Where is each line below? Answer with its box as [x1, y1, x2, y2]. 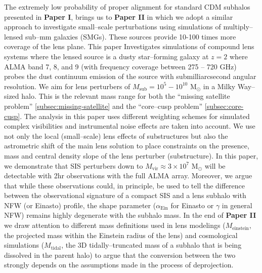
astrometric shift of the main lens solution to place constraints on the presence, [4, 140, 249, 151]
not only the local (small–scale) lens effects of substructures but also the [4, 130, 228, 141]
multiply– [223, 21, 253, 32]
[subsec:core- [204, 100, 244, 111]
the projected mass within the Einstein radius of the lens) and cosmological [4, 229, 238, 240]
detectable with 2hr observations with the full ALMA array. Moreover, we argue [4, 170, 252, 181]
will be [204, 160, 226, 171]
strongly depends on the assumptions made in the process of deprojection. [4, 259, 234, 270]
